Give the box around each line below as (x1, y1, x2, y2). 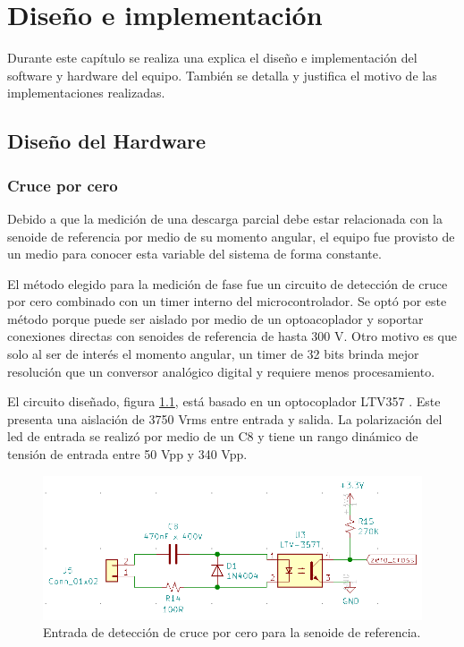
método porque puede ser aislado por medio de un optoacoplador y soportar (7, 309, 424, 328)
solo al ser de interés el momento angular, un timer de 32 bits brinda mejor (7, 345, 419, 363)
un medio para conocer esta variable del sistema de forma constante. (7, 244, 382, 263)
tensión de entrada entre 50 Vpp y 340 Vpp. (7, 445, 248, 464)
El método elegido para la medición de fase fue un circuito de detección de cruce (7, 274, 448, 293)
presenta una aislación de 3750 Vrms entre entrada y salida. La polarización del (7, 409, 443, 428)
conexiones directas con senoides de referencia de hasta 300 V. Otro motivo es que (7, 327, 457, 345)
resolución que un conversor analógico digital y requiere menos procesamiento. (7, 362, 435, 380)
